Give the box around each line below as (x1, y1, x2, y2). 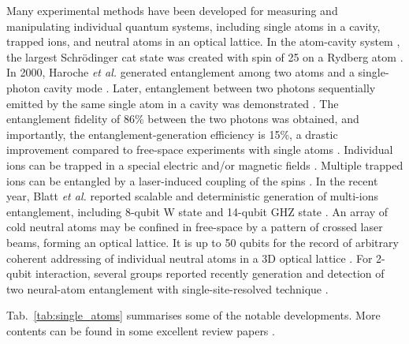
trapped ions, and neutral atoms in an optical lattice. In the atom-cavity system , (6, 33, 400, 50)
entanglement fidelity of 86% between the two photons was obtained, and (6, 110, 359, 127)
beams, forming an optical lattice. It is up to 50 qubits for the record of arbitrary (6, 234, 399, 250)
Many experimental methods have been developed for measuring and (6, 2, 338, 18)
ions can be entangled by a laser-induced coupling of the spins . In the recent (6, 172, 378, 189)
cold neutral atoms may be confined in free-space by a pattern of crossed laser (6, 219, 383, 235)
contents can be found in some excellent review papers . (6, 322, 275, 338)
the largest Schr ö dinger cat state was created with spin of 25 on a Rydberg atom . (6, 48, 403, 65)
